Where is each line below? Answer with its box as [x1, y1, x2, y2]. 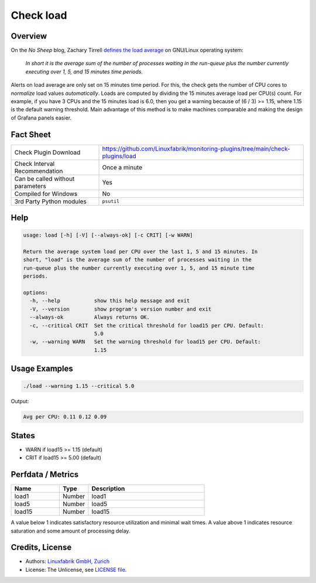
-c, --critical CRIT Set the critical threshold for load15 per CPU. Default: [29, 322, 265, 329]
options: [23, 289, 49, 296]
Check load [11, 9, 67, 22]
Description [91, 485, 125, 493]
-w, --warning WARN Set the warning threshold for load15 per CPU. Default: [29, 339, 261, 345]
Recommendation [14, 167, 63, 175]
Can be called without [14, 175, 75, 183]
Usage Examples [11, 364, 73, 374]
